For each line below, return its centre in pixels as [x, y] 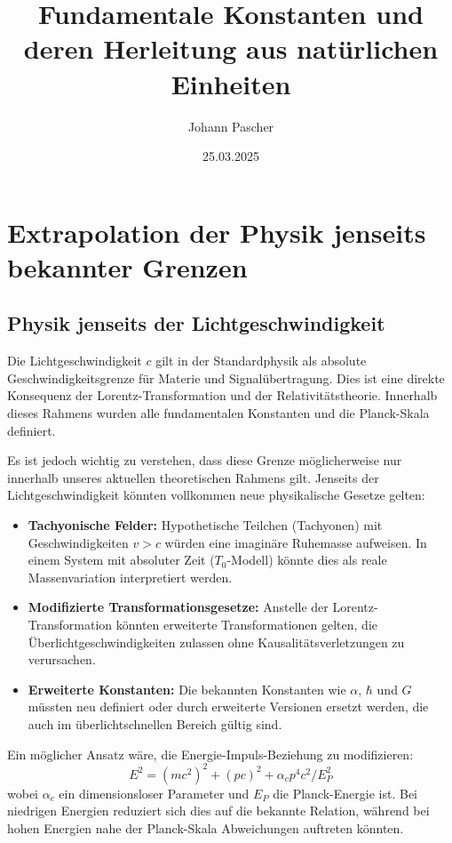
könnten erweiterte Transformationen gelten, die [246, 624]
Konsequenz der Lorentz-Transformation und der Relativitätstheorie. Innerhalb [222, 395]
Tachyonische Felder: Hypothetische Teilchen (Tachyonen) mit [205, 525]
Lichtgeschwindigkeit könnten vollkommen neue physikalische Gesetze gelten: [216, 495]
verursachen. [62, 659]
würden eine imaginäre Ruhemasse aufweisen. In [296, 542]
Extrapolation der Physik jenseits [217, 232]
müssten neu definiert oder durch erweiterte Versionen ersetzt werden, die [228, 707]
